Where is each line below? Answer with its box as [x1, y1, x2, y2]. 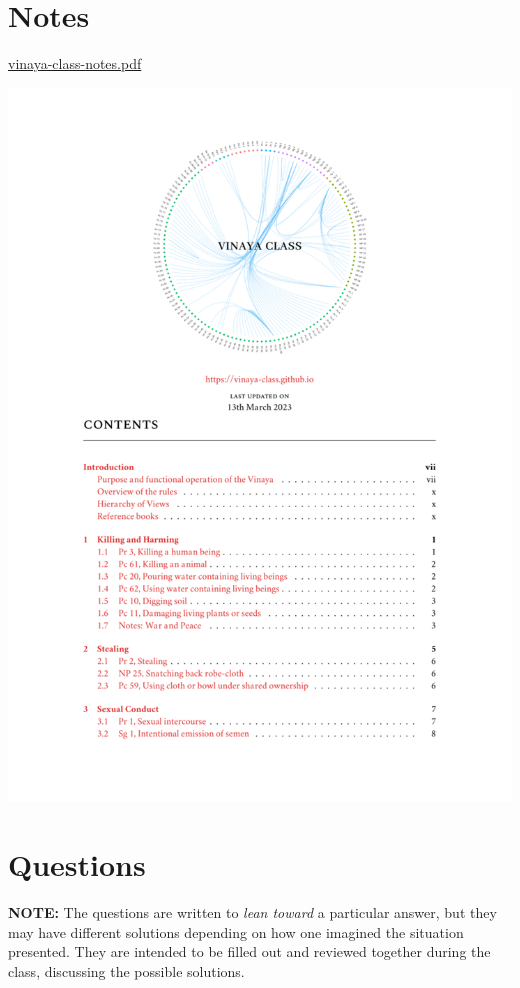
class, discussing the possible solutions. [8, 961, 245, 982]
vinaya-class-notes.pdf [8, 53, 142, 74]
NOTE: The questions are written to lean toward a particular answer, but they [8, 902, 497, 923]
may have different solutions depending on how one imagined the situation [8, 921, 464, 942]
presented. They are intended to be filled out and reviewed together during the [8, 941, 491, 962]
